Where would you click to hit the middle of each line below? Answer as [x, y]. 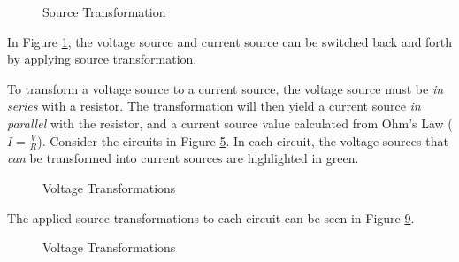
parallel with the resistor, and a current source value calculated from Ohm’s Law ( [230, 123]
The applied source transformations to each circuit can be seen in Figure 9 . [211, 217]
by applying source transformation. [102, 59]
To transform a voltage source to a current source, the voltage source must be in [226, 88]
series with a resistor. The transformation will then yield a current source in [214, 106]
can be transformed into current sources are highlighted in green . [183, 158]
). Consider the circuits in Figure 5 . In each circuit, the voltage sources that [243, 140]
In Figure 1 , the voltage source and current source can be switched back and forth [230, 41]
